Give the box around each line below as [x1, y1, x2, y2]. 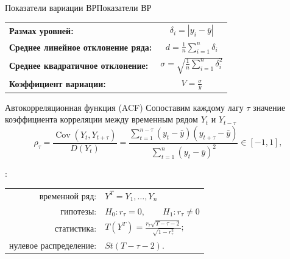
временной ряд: [39, 189, 97, 202]
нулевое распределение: [9, 239, 97, 252]
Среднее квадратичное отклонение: [9, 59, 149, 71]
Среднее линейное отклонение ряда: [9, 40, 152, 53]
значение [253, 101, 286, 113]
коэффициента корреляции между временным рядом [5, 113, 198, 126]
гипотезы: [60, 204, 97, 217]
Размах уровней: [9, 24, 74, 37]
